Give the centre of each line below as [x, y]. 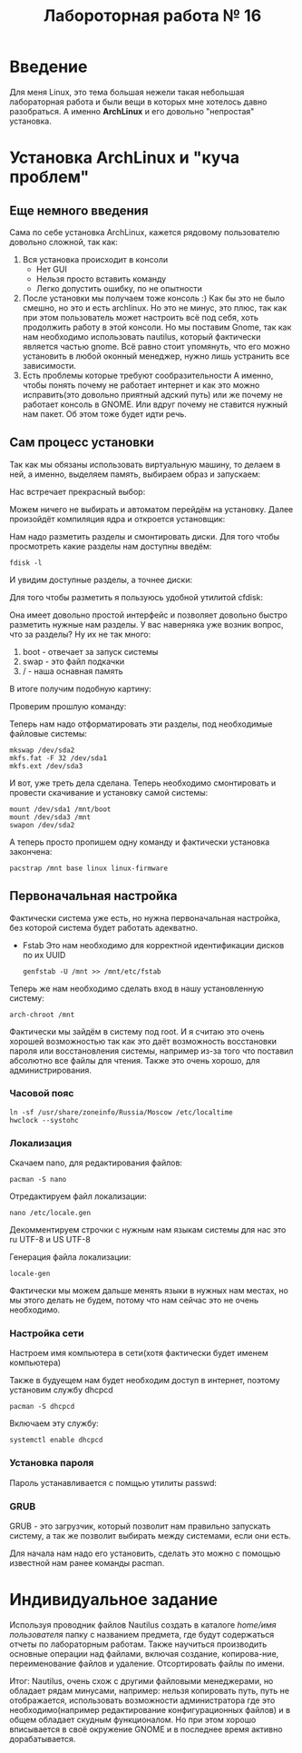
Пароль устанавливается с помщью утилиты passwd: [113, 1482]
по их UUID [44, 955]
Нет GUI [52, 269]
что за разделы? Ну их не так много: [80, 634]
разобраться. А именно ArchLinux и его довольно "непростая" [132, 111]
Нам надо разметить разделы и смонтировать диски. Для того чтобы [145, 536]
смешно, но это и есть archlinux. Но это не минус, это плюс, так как [155, 307]
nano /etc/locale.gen [50, 1213]
